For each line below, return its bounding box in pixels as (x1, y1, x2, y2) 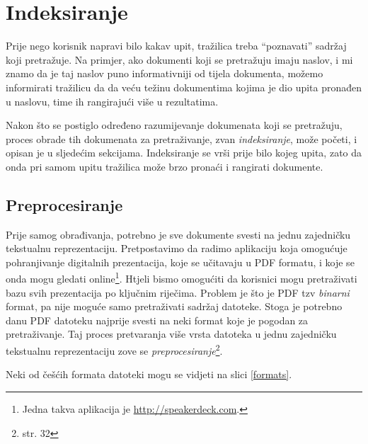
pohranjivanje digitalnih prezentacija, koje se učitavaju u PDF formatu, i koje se (6, 254, 355, 269)
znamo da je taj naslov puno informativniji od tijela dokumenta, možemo (6, 66, 323, 81)
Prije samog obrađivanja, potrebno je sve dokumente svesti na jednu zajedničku (6, 227, 351, 241)
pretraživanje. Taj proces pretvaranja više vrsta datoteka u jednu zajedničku (6, 326, 337, 341)
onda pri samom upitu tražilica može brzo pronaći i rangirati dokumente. (6, 159, 323, 173)
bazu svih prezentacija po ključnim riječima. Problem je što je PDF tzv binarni (6, 285, 350, 300)
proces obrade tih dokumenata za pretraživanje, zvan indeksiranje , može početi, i (6, 131, 357, 146)
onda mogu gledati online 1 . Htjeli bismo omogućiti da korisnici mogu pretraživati (6, 269, 357, 286)
